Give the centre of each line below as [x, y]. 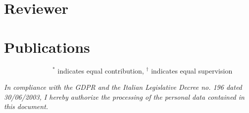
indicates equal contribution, [101, 70]
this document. [26, 106]
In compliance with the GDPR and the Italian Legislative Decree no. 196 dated [123, 87]
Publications [47, 47]
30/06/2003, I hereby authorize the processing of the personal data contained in [124, 96]
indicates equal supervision [192, 70]
